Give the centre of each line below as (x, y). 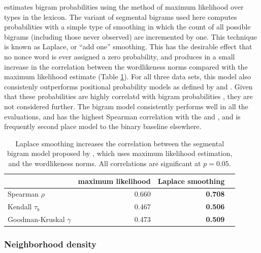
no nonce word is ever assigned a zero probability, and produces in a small (120, 56)
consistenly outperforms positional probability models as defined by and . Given (128, 86)
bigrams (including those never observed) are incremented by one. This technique (130, 36)
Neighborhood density (50, 244)
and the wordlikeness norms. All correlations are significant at (105, 163)
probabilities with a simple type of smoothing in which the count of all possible (127, 27)
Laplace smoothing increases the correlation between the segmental (120, 143)
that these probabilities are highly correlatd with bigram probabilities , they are (128, 96)
